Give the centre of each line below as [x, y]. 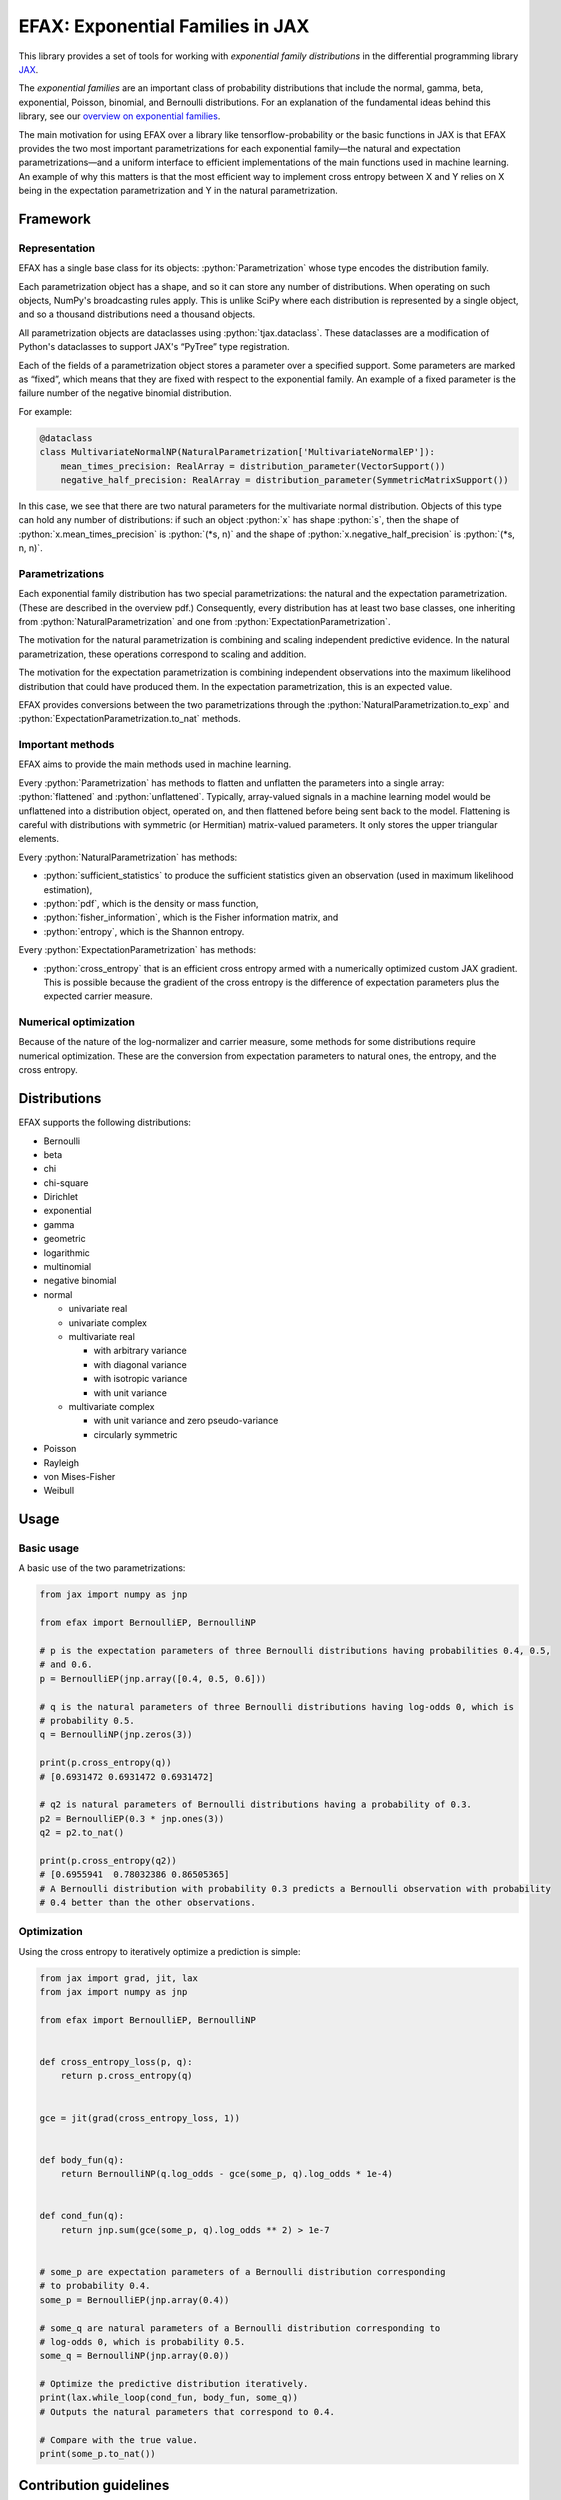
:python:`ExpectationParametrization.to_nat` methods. [129, 719]
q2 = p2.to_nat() [82, 1833]
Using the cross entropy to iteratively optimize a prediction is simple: [159, 1951]
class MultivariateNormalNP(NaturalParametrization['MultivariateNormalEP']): [237, 452]
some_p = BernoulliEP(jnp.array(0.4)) [134, 2299]
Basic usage [49, 1548]
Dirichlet [61, 1197]
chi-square [66, 1182]
